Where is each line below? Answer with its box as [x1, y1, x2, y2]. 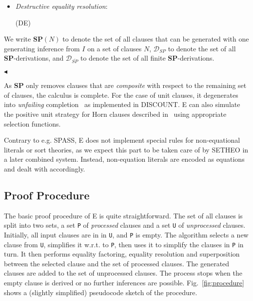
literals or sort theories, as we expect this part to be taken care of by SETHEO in [4, 144, 249, 154]
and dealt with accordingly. [4, 163, 85, 173]
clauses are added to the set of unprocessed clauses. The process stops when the [4, 268, 242, 278]
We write [4, 34, 31, 44]
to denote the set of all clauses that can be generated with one [62, 34, 249, 44]
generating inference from [4, 43, 80, 53]
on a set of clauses [87, 43, 142, 53]
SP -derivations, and [4, 53, 64, 63]
